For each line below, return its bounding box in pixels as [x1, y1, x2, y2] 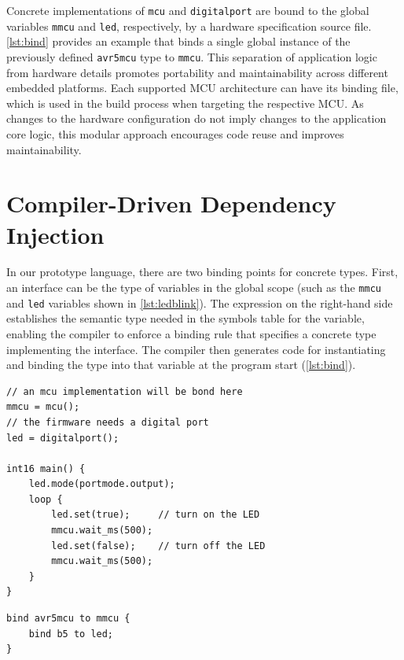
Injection [6, 218, 105, 250]
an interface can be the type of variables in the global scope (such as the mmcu [6, 279, 381, 296]
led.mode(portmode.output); [28, 478, 175, 490]
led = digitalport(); [6, 432, 119, 444]
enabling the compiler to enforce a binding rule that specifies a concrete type [6, 325, 376, 341]
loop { [28, 493, 63, 505]
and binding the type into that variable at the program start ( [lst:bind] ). [6, 356, 356, 373]
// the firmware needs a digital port [6, 416, 209, 428]
